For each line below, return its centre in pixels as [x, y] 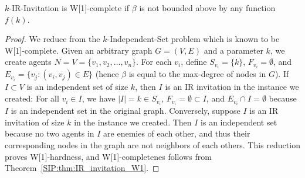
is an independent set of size [77, 87]
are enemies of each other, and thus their [177, 133]
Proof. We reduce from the [52, 39]
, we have [99, 98]
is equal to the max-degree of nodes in [197, 74]
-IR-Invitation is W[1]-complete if [69, 8]
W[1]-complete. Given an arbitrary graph [79, 50]
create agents [28, 62]
